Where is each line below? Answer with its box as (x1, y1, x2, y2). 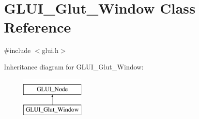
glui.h (42, 45, 59, 55)
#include (4, 45, 31, 55)
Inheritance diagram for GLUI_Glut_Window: (4, 61, 144, 71)
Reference (4, 17, 71, 37)
